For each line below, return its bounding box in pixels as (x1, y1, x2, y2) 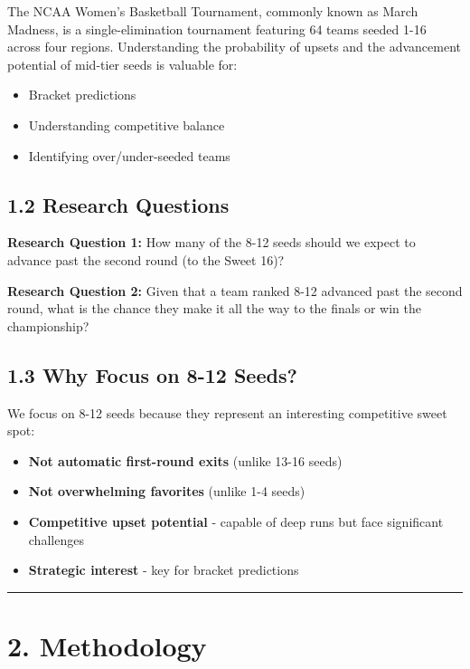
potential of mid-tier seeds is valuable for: (7, 54, 238, 73)
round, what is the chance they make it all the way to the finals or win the (7, 299, 421, 318)
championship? (7, 316, 89, 335)
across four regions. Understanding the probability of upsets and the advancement (7, 37, 461, 56)
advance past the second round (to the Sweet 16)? (7, 250, 285, 269)
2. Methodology (7, 626, 207, 664)
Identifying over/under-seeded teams (28, 146, 230, 165)
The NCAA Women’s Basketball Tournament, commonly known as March (7, 2, 418, 20)
